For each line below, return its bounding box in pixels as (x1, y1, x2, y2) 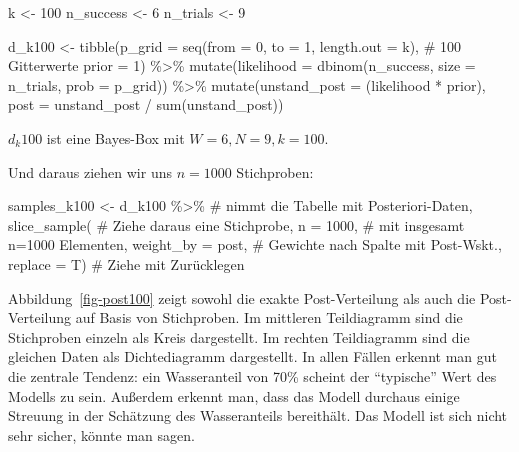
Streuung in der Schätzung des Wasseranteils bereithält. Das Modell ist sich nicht (8, 405, 508, 426)
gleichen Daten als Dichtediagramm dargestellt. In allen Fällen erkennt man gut (8, 346, 497, 367)
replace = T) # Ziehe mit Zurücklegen (8, 253, 245, 274)
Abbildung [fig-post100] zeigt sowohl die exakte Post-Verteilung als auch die (8, 287, 476, 308)
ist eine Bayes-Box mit (46, 127, 185, 148)
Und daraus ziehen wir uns (8, 161, 172, 182)
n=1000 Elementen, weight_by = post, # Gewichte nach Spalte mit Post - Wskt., (8, 234, 502, 255)
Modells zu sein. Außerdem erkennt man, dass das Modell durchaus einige (8, 385, 460, 406)
